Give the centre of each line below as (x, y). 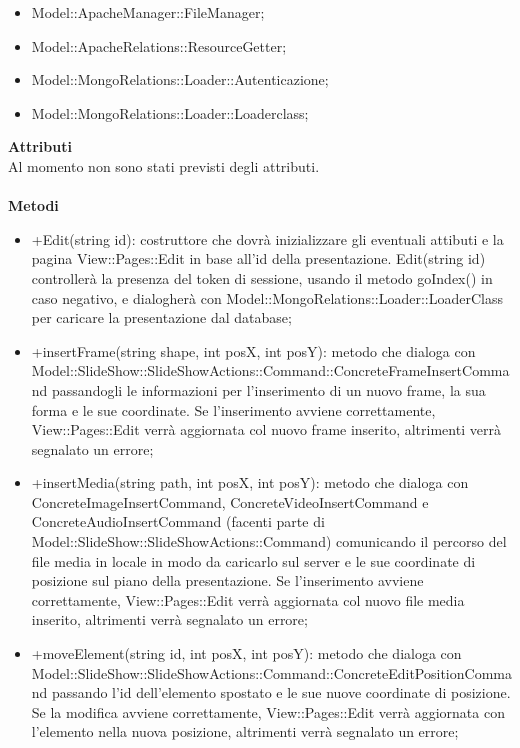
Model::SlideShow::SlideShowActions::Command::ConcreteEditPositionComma (271, 672)
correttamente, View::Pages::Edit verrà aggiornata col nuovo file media (248, 599)
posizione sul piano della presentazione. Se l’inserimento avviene (227, 580)
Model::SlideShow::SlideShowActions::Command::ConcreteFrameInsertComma (270, 370)
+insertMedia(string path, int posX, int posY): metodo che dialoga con (250, 482)
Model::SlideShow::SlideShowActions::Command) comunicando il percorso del (269, 541)
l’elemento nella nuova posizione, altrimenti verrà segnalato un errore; (245, 731)
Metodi (33, 205)
